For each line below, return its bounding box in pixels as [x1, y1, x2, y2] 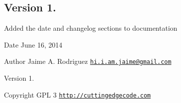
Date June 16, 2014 [4, 39, 63, 50]
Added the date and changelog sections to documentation [4, 23, 178, 33]
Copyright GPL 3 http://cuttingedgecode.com [4, 89, 151, 100]
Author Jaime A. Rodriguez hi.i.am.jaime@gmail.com [4, 56, 172, 66]
